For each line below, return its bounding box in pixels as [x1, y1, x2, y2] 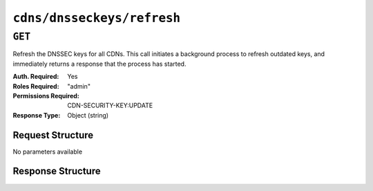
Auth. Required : [12, 73, 59, 81]
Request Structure [12, 129, 94, 141]
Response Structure [12, 165, 101, 177]
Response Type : [12, 111, 61, 119]
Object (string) [67, 111, 109, 119]
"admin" [67, 82, 91, 90]
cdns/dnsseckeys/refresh [12, 10, 181, 26]
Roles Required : [12, 82, 59, 90]
